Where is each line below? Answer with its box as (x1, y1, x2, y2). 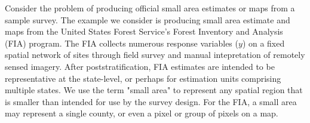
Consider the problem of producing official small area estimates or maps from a (5, 2, 295, 14)
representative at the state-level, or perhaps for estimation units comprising (5, 72, 281, 84)
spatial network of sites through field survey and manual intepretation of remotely (5, 48, 305, 61)
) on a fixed (242, 36, 285, 49)
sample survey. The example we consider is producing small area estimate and (5, 13, 290, 26)
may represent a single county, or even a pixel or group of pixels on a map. (5, 107, 278, 119)
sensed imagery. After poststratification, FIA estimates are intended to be (5, 60, 275, 72)
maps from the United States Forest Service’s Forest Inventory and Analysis (5, 25, 283, 38)
